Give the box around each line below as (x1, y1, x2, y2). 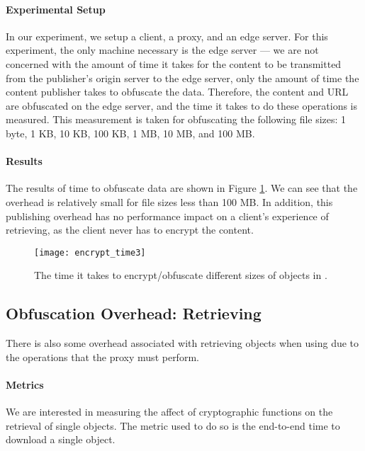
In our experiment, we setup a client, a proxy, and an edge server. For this (6, 28, 328, 43)
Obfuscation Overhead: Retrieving (6, 302, 262, 324)
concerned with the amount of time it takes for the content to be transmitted (6, 56, 342, 71)
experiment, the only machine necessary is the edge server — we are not (6, 42, 319, 57)
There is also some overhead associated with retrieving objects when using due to (6, 336, 359, 350)
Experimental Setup (6, 1, 106, 16)
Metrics (6, 377, 44, 392)
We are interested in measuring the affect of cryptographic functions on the (6, 404, 333, 419)
